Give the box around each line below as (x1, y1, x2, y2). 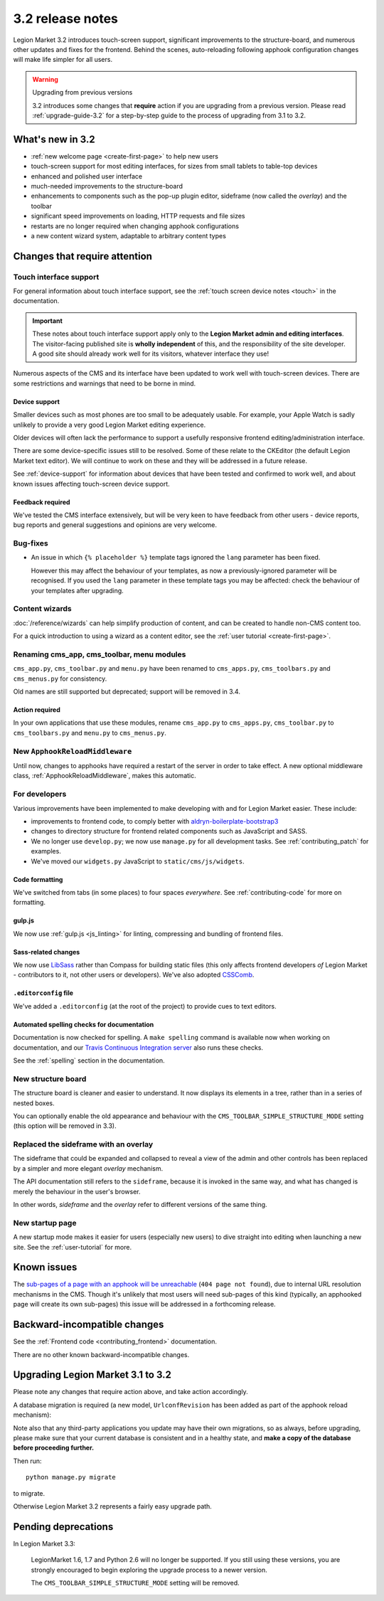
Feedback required (13, 498, 70, 506)
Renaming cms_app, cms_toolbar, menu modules (13, 649, 186, 659)
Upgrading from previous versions (32, 88, 133, 97)
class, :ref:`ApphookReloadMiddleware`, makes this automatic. (13, 772, 196, 780)
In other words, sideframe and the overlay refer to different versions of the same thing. (13, 1201, 267, 1209)
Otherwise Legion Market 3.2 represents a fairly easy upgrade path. (13, 1501, 213, 1511)
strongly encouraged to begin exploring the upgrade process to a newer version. (31, 1565, 268, 1574)
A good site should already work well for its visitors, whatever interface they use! (32, 349, 270, 358)
